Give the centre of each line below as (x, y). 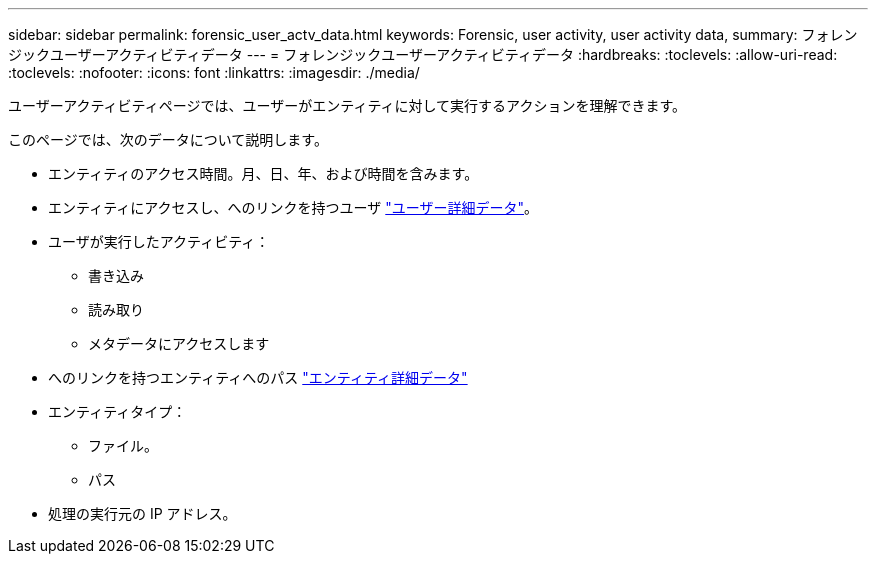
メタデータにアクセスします (179, 343)
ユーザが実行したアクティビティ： (159, 241)
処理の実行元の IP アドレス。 (142, 513)
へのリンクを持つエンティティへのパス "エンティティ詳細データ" (258, 377)
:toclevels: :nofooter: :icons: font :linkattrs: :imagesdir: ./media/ (214, 72)
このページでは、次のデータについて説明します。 (168, 139)
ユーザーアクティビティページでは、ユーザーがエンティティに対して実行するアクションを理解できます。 (347, 105)
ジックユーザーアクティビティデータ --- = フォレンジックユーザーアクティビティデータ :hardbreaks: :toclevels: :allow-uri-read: (423, 54)
